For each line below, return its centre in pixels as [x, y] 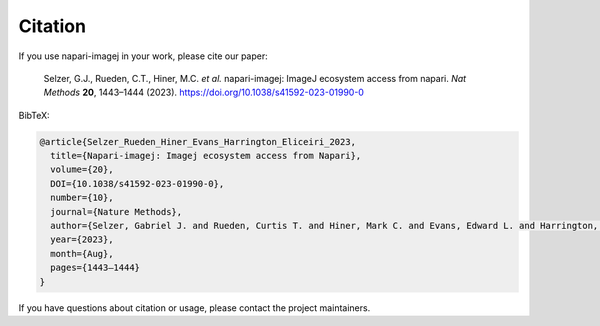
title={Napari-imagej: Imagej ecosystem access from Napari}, [206, 156]
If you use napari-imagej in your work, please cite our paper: [143, 56]
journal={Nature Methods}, [116, 211]
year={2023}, [82, 239]
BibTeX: [34, 115]
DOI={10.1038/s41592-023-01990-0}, [137, 183]
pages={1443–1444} [95, 268]
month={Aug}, [82, 253]
